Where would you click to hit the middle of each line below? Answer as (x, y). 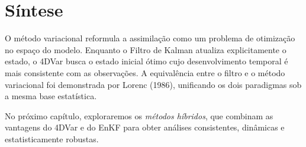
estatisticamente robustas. (52, 138)
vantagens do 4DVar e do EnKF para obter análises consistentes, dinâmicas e (145, 127)
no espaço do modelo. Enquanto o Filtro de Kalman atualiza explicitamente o (146, 49)
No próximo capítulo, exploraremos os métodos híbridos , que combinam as (139, 115)
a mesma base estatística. (51, 96)
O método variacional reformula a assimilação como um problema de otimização (150, 38)
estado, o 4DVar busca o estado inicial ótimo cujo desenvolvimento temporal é (146, 61)
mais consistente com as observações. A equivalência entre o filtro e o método (145, 72)
